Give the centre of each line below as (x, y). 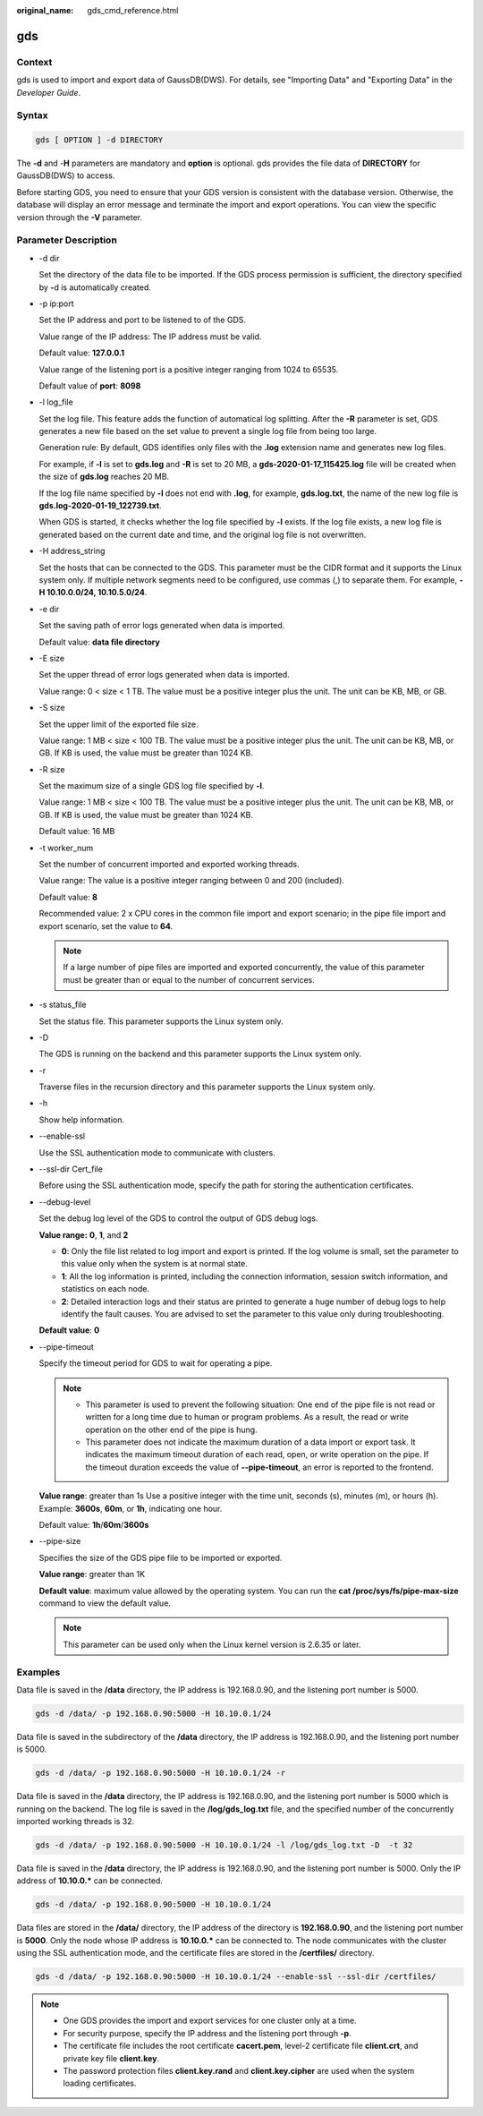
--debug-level (65, 1202)
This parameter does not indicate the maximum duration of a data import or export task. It (250, 1442)
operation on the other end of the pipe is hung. (172, 1429)
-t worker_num (66, 848)
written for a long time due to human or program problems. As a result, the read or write (247, 1417)
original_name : (45, 10)
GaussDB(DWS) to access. (66, 175)
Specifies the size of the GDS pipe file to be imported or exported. (161, 1557)
